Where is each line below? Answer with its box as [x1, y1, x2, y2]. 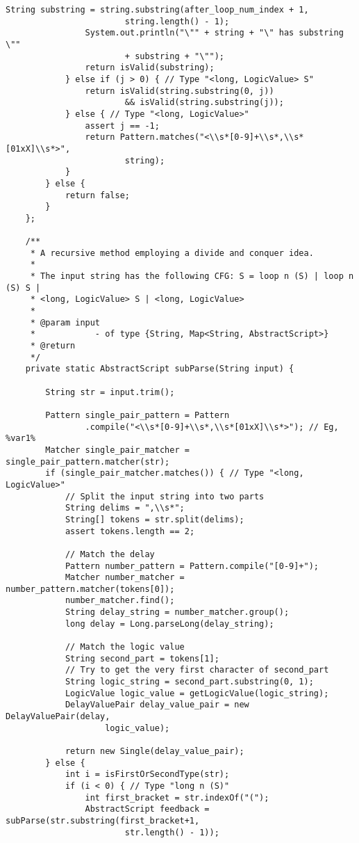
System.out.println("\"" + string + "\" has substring [85, 28, 344, 38]
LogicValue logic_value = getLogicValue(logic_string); [65, 688, 329, 698]
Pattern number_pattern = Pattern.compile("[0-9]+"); [65, 561, 319, 571]
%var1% [6, 433, 35, 444]
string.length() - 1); [124, 16, 230, 26]
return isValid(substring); [85, 63, 215, 73]
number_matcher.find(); [65, 595, 175, 606]
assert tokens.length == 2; [65, 526, 195, 536]
